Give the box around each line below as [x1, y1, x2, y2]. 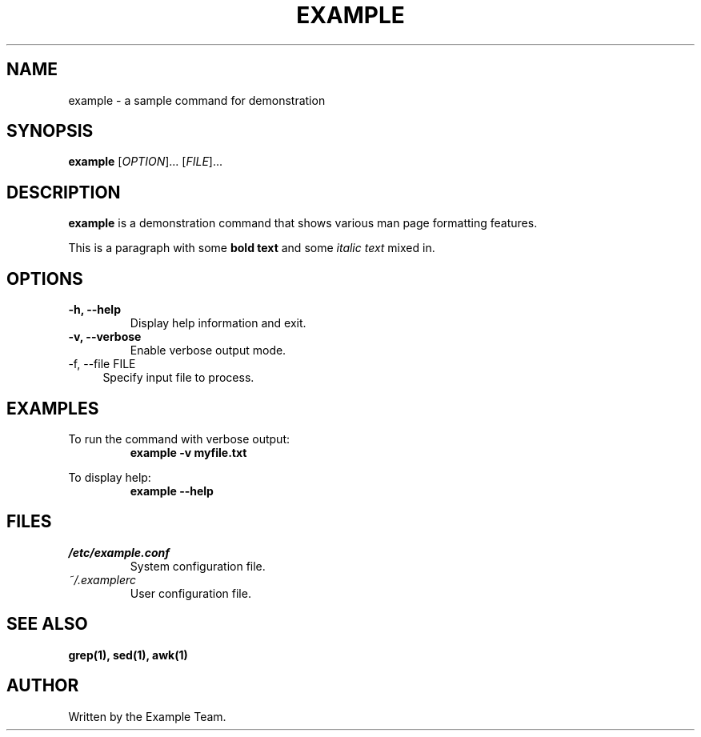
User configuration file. [130, 586, 251, 600]
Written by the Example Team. [68, 709, 226, 723]
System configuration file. [130, 559, 266, 573]
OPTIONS [6, 268, 83, 289]
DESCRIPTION [6, 182, 121, 202]
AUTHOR [6, 675, 79, 696]
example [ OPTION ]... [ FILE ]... [68, 154, 223, 169]
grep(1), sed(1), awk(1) [68, 647, 188, 662]
